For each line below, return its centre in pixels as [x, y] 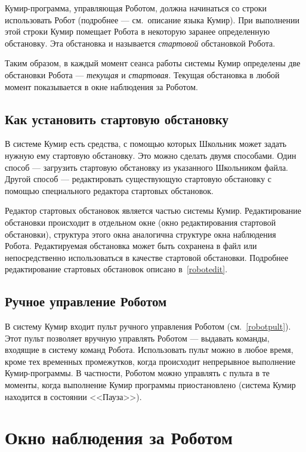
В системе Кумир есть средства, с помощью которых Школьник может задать [146, 144]
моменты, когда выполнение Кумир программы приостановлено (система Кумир [150, 385]
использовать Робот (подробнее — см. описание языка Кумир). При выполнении [152, 19]
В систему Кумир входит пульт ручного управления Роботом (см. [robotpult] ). [148, 326]
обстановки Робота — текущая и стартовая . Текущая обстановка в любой [142, 74]
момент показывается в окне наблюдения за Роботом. [101, 86]
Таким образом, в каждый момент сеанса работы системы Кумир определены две [153, 63]
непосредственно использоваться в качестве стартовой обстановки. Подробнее [147, 257]
